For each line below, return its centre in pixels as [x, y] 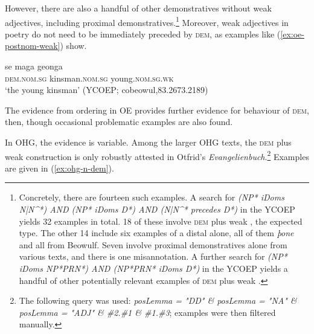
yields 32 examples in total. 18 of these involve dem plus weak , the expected [161, 221]
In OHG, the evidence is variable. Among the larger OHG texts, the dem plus [148, 142]
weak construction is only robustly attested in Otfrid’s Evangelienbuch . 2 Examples [157, 155]
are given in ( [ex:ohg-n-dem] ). [59, 168]
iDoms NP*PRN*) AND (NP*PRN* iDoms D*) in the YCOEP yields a [153, 268]
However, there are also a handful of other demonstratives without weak [138, 8]
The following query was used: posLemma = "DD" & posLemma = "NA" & [158, 300]
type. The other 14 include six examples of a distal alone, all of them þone [156, 233]
